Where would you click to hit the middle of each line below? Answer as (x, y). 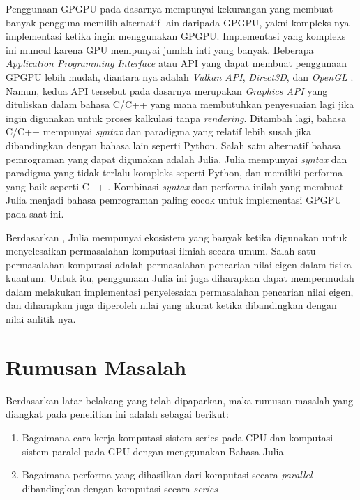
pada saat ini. (35, 213)
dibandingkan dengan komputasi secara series (120, 488)
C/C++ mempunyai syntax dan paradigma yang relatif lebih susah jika (158, 131)
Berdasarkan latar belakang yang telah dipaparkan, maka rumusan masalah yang (180, 400)
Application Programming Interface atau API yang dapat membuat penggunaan (177, 63)
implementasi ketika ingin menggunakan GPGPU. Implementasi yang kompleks (176, 36)
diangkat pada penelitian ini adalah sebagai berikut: (117, 414)
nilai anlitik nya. (41, 319)
